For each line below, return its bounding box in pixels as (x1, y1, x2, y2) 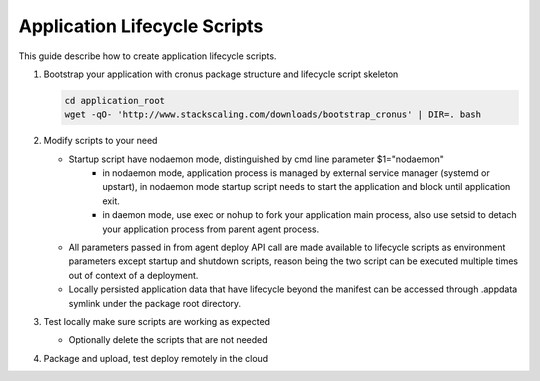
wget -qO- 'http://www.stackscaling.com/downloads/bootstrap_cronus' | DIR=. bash (64, 109, 482, 120)
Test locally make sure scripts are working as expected (43, 315, 270, 327)
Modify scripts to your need (43, 135, 158, 147)
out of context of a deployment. (68, 269, 199, 281)
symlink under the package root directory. (68, 297, 242, 309)
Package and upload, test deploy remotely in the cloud (43, 352, 269, 364)
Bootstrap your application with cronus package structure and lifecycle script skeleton (43, 68, 399, 80)
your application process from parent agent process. (102, 223, 320, 235)
